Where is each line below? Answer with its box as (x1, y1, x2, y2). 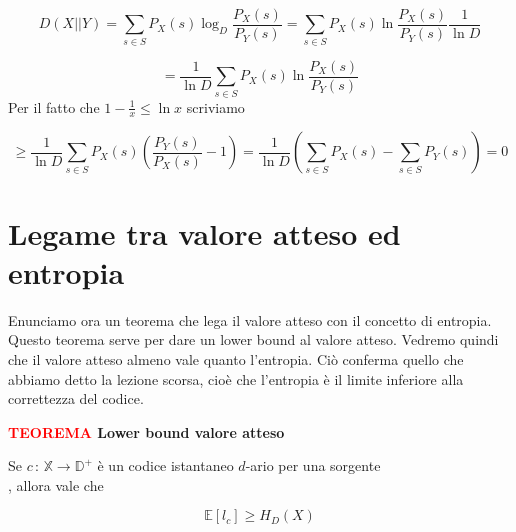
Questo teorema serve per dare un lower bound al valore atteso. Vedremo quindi (8, 329, 499, 350)
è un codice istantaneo (97, 455, 234, 476)
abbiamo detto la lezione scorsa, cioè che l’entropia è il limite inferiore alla (8, 368, 464, 389)
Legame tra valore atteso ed (8, 212, 401, 253)
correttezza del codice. (8, 388, 144, 409)
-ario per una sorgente (245, 455, 381, 476)
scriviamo (186, 96, 245, 117)
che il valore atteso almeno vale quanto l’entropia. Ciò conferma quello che (8, 348, 464, 369)
